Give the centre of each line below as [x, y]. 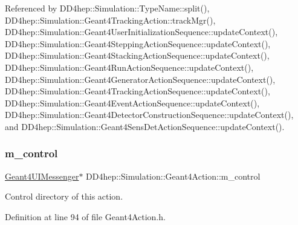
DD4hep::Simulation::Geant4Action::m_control [173, 176]
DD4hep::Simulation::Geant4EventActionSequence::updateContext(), [132, 103]
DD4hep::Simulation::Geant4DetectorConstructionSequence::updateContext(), [149, 115]
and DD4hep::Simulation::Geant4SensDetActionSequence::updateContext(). [145, 126]
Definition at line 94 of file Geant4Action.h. [85, 216]
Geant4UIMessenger [42, 176]
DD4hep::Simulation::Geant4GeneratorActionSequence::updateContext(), [140, 79]
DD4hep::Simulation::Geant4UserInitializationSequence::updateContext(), [141, 32]
